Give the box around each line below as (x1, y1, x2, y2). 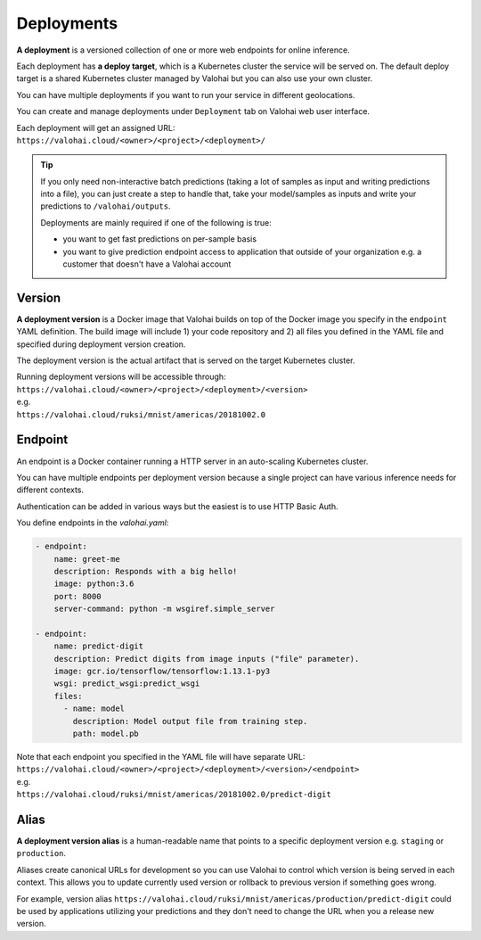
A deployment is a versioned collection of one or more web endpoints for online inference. (16, 45, 351, 55)
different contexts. (16, 484, 85, 495)
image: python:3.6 (53, 579, 135, 589)
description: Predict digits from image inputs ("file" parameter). (53, 654, 360, 664)
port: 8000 (53, 591, 102, 601)
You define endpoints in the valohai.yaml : (16, 517, 169, 528)
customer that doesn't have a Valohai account (62, 259, 232, 269)
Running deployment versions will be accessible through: (16, 371, 226, 383)
